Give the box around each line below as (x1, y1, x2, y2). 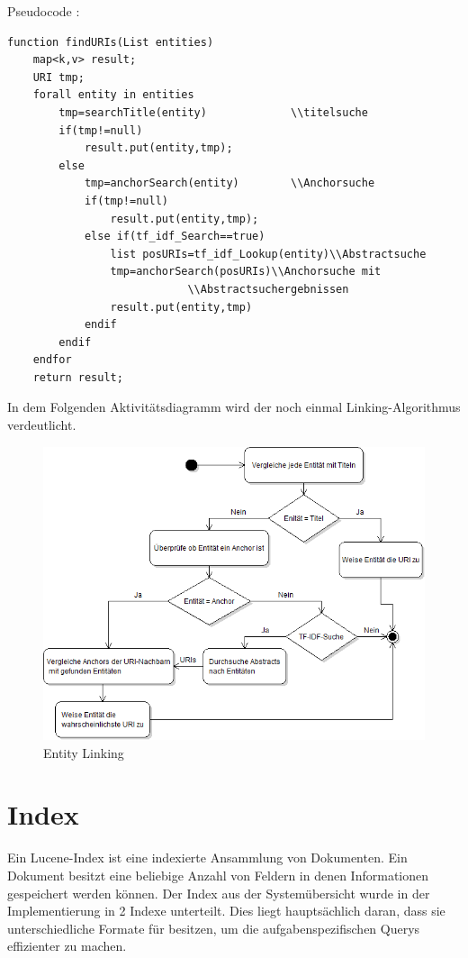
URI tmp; (32, 70, 85, 84)
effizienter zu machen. (7, 936, 127, 955)
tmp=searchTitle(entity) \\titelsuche (58, 105, 368, 119)
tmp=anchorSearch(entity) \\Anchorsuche (84, 177, 375, 190)
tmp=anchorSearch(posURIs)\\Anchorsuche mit (110, 265, 382, 278)
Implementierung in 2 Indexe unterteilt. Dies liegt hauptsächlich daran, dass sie (7, 901, 445, 920)
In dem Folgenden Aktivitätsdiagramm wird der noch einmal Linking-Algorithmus (7, 397, 461, 416)
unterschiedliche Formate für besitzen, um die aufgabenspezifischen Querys (7, 918, 420, 937)
